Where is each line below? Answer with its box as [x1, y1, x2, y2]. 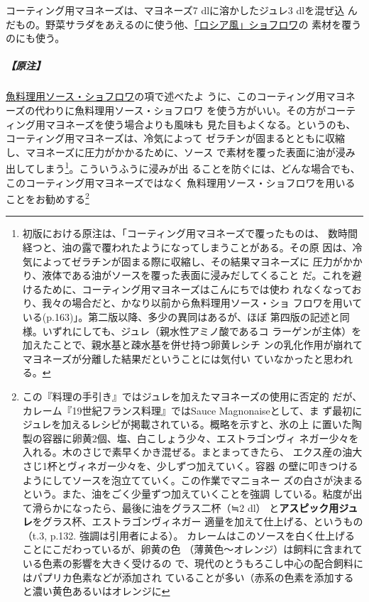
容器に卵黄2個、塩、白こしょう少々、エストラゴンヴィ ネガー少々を [42, 430, 359, 445]
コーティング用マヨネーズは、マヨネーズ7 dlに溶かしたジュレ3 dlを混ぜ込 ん [6, 3, 358, 17]
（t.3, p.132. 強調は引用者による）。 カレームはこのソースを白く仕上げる [22, 527, 356, 542]
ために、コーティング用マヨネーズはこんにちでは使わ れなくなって [42, 281, 352, 296]
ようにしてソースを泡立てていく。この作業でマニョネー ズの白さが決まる [22, 472, 363, 487]
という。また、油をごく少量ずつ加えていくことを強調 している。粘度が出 [22, 486, 363, 501]
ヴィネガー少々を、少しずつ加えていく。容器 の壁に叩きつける [67, 458, 358, 473]
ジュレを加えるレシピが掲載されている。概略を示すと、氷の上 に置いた [22, 417, 352, 432]
